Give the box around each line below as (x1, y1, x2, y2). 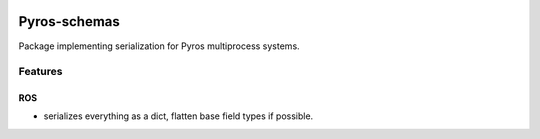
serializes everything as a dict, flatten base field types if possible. (43, 110, 314, 122)
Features (18, 65, 63, 79)
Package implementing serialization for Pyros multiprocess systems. (18, 40, 300, 52)
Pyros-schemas (18, 13, 120, 30)
